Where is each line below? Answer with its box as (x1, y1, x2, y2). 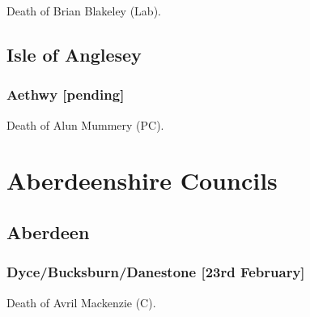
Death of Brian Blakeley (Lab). (6, 2, 161, 19)
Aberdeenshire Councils (6, 164, 278, 197)
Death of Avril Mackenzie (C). (6, 293, 156, 311)
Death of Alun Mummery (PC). (6, 116, 164, 133)
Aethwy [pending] (6, 84, 125, 105)
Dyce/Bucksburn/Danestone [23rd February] (6, 262, 305, 282)
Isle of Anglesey (6, 41, 142, 66)
